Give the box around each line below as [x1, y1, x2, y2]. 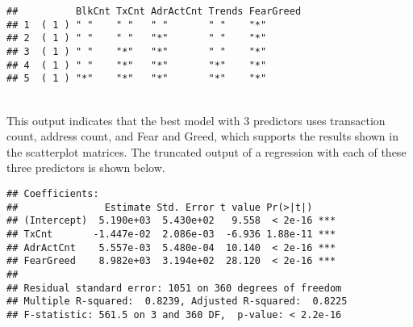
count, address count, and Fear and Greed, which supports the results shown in [6, 128, 398, 145]
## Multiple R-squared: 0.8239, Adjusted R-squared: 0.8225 [6, 296, 348, 308]
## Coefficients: [6, 187, 99, 199]
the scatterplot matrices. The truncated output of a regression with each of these [6, 143, 407, 160]
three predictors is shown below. [6, 159, 165, 176]
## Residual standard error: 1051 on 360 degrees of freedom [6, 282, 342, 294]
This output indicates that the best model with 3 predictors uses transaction [6, 111, 386, 128]
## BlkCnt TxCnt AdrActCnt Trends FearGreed [6, 6, 302, 17]
